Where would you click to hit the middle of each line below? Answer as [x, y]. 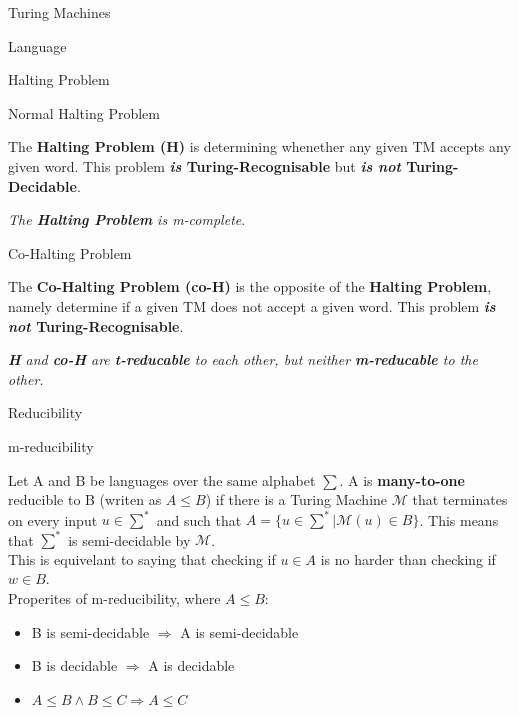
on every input [53, 519]
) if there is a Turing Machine [296, 499]
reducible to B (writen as [85, 499]
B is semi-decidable [90, 631]
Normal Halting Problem [84, 112]
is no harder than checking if [408, 558]
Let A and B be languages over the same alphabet [162, 479]
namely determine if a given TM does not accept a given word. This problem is [252, 305]
